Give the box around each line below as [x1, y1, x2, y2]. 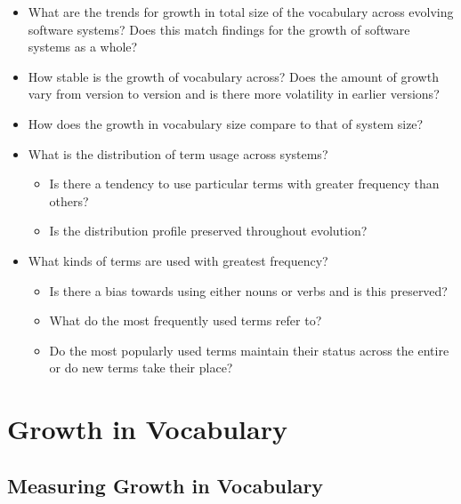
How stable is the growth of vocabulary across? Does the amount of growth [28, 67, 439, 85]
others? [49, 191, 89, 210]
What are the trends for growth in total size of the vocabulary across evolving [28, 3, 454, 20]
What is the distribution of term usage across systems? [28, 144, 328, 163]
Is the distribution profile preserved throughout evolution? [49, 221, 368, 240]
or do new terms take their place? [49, 358, 233, 377]
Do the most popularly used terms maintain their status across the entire [49, 340, 449, 359]
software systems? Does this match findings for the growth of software [28, 20, 410, 38]
